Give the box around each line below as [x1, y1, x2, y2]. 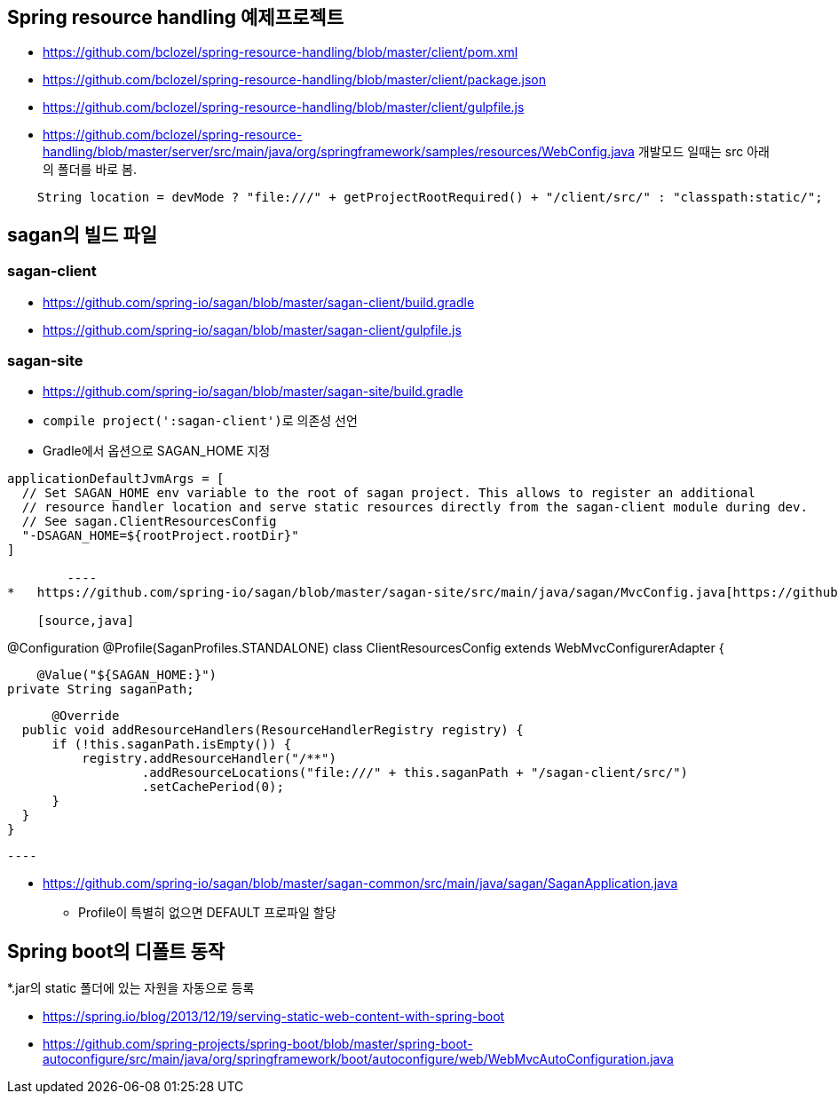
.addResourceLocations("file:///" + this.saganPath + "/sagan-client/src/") [141, 765, 689, 780]
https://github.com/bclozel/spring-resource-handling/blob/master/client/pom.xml [43, 44, 518, 60]
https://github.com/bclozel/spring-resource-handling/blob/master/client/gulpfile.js [43, 99, 525, 115]
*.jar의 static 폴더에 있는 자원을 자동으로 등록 [7, 980, 255, 996]
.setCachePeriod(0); [141, 780, 284, 795]
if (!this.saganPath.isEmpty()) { [51, 737, 292, 752]
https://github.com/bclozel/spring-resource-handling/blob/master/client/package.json [43, 72, 546, 88]
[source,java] [36, 614, 135, 629]
